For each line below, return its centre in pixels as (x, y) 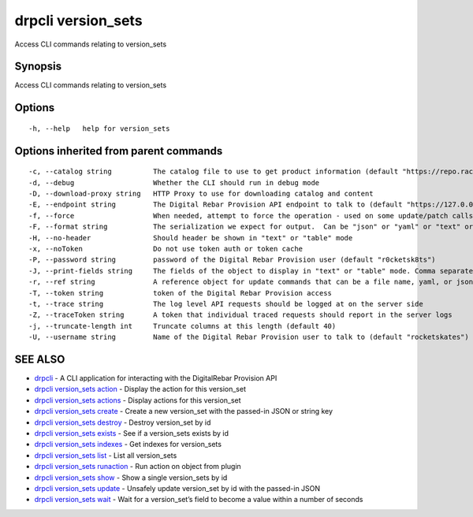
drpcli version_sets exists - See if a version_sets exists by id (131, 433)
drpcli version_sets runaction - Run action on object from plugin (138, 467)
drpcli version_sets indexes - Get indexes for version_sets (128, 444)
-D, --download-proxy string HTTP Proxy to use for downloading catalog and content (201, 194)
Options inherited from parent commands (119, 151)
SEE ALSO (40, 359)
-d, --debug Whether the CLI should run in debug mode (174, 182)
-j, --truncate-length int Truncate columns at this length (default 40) (182, 326)
